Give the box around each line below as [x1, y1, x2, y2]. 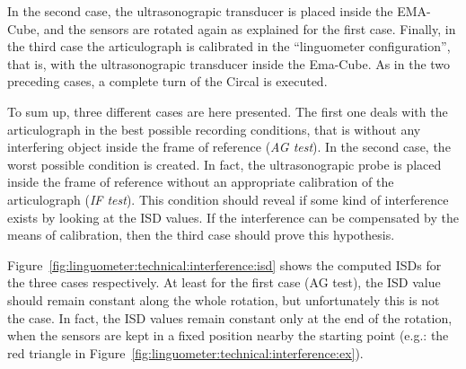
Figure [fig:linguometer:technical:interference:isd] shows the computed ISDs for [7, 255, 442, 274]
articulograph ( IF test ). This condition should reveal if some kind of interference [7, 189, 449, 208]
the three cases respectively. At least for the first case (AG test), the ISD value [7, 273, 441, 292]
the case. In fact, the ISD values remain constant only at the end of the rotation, [7, 308, 453, 327]
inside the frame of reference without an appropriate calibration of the [7, 172, 394, 191]
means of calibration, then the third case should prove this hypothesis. [7, 225, 395, 244]
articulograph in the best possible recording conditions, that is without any [7, 119, 421, 138]
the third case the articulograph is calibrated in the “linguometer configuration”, [7, 37, 451, 56]
